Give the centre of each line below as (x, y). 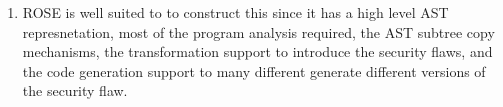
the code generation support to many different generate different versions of (254, 70)
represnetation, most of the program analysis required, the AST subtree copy (258, 31)
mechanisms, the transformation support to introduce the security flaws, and (257, 51)
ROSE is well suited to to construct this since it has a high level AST (235, 12)
